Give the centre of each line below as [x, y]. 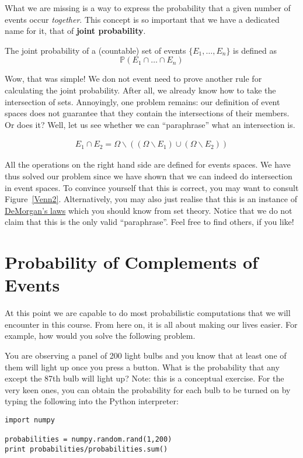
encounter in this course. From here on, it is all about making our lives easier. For [151, 324]
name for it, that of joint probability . [75, 31]
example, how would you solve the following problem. [100, 336]
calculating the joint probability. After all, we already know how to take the [140, 90]
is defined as [255, 50]
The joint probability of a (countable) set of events [95, 50]
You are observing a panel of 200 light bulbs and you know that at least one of [146, 355]
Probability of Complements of [131, 262]
